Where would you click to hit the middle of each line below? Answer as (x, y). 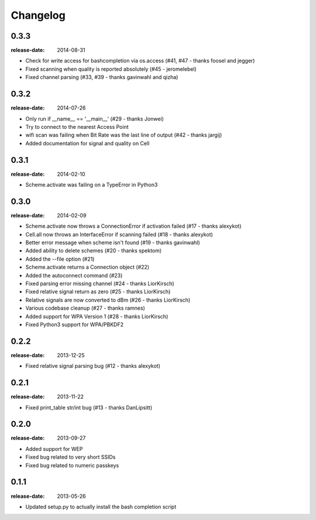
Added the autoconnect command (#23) (74, 275)
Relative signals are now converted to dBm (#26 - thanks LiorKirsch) (108, 300)
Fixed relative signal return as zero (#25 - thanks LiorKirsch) (98, 292)
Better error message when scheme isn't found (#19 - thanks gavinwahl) (113, 242)
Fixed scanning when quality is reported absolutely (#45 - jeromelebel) (111, 69)
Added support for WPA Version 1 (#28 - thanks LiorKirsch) (97, 316)
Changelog (38, 15)
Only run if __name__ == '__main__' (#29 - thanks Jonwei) (95, 119)
